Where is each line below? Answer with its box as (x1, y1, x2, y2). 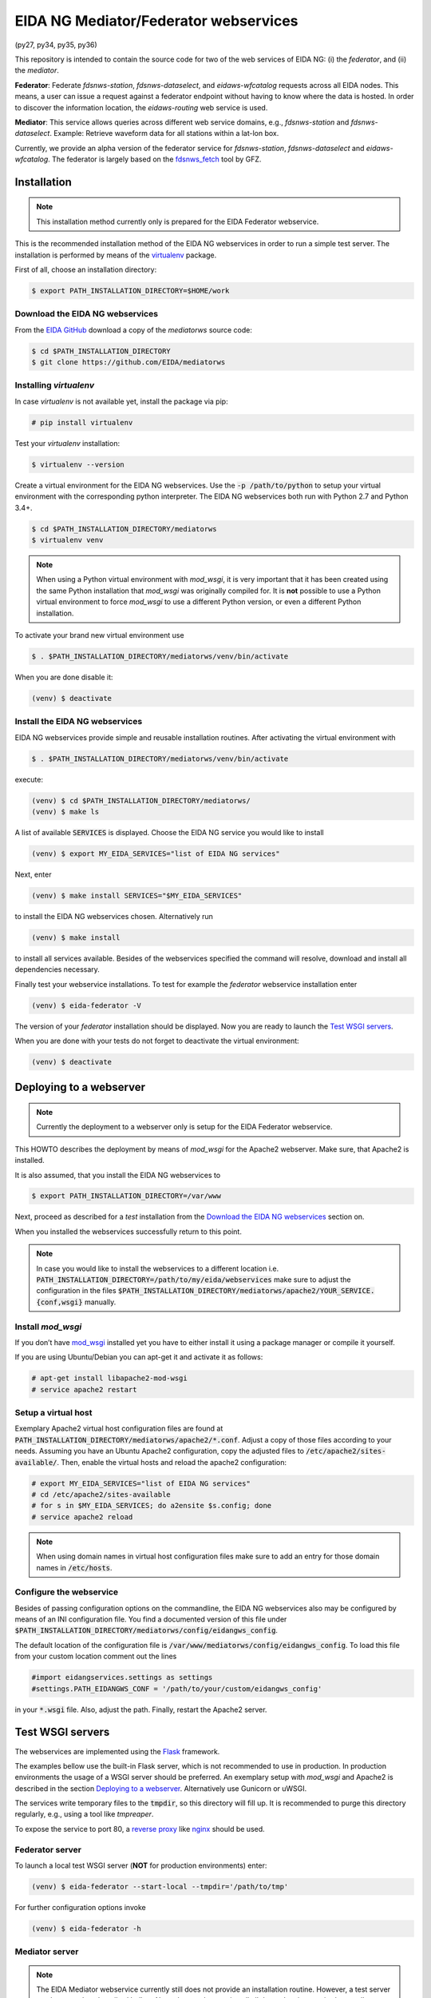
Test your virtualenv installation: (14, 438, 120, 448)
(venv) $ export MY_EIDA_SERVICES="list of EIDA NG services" (31, 849, 280, 858)
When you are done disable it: (14, 672, 113, 682)
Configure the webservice (14, 1586, 119, 1598)
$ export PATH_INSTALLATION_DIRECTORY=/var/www (31, 1192, 221, 1200)
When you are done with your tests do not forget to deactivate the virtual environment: (14, 1036, 299, 1045)
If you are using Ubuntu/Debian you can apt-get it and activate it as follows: (14, 1352, 263, 1362)
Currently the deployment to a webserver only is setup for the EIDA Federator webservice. (36, 1122, 333, 1132)
